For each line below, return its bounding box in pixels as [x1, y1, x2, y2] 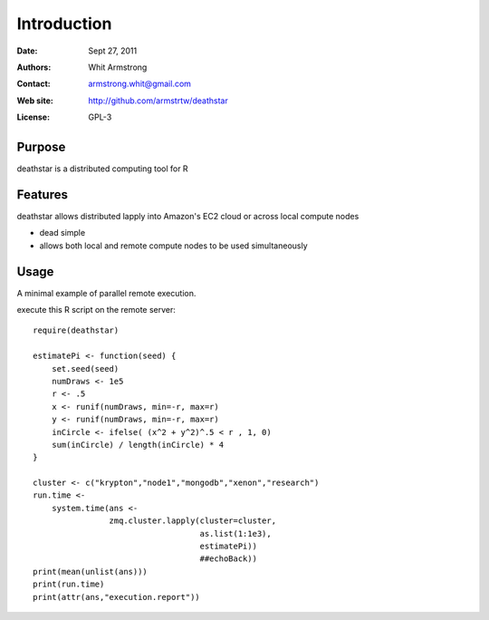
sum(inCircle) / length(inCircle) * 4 [51, 440, 225, 450]
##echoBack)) [199, 554, 258, 564]
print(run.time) [33, 579, 105, 589]
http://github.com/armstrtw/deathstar [88, 95, 228, 106]
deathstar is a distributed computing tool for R [16, 163, 189, 174]
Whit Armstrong [88, 62, 148, 73]
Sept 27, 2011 [88, 45, 138, 56]
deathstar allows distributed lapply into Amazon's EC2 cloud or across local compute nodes [16, 210, 360, 221]
